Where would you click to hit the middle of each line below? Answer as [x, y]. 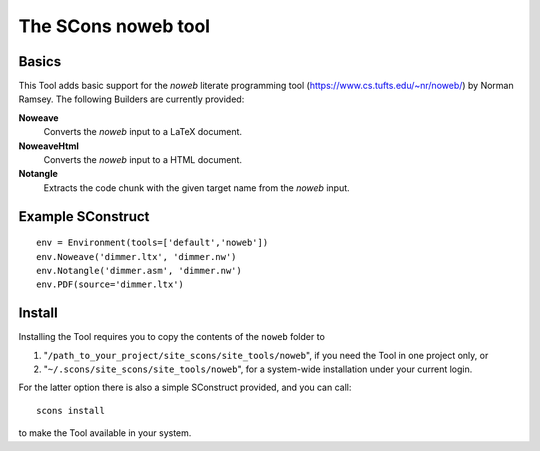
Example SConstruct [84, 216]
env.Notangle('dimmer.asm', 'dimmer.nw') [139, 270]
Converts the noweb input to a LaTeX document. [143, 132]
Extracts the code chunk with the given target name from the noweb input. [196, 187]
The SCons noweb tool [114, 26]
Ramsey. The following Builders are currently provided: [131, 99]
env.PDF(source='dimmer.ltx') [110, 284]
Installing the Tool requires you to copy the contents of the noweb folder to [171, 337]
